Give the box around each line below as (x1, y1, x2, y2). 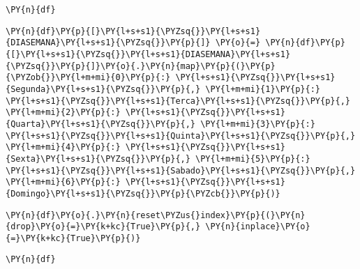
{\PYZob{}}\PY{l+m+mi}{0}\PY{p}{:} (6, 72, 171, 83)
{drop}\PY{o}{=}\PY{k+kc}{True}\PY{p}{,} (6, 222, 201, 232)
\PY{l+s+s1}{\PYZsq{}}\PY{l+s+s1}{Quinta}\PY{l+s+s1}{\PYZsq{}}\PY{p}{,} (6, 130, 356, 141)
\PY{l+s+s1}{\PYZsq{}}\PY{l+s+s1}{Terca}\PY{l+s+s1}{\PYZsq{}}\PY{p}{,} (6, 95, 350, 106)
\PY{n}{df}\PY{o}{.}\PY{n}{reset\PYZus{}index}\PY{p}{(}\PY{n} (6, 210, 306, 220)
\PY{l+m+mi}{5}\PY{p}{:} (195, 153, 310, 164)
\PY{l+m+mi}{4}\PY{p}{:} (6, 142, 121, 153)
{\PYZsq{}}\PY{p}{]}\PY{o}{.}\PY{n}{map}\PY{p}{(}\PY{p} (6, 61, 276, 71)
